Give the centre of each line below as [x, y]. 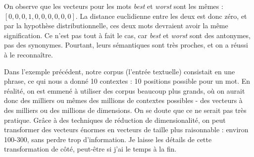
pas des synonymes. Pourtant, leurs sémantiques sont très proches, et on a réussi [126, 45]
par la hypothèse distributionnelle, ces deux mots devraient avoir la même [116, 26]
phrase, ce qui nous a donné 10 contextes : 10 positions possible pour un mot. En [127, 81]
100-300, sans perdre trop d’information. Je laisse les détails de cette [108, 139]
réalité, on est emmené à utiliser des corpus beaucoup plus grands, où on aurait [125, 90]
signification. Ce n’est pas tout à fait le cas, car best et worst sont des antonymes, [127, 35]
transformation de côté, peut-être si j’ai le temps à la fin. [90, 149]
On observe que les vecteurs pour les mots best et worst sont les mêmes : [114, 6]
